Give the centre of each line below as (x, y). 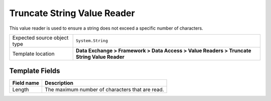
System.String (92, 41)
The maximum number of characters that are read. (104, 89)
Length (21, 89)
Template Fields (35, 71)
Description (59, 83)
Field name (26, 83)
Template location (33, 54)
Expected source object (40, 38)
